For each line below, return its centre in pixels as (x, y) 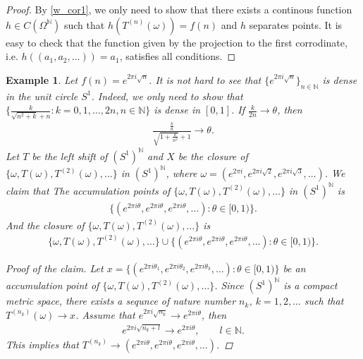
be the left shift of (70, 156)
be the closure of (213, 156)
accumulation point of (53, 285)
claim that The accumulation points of (88, 190)
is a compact (310, 285)
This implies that (42, 344)
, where (181, 173)
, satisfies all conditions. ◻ (178, 56)
